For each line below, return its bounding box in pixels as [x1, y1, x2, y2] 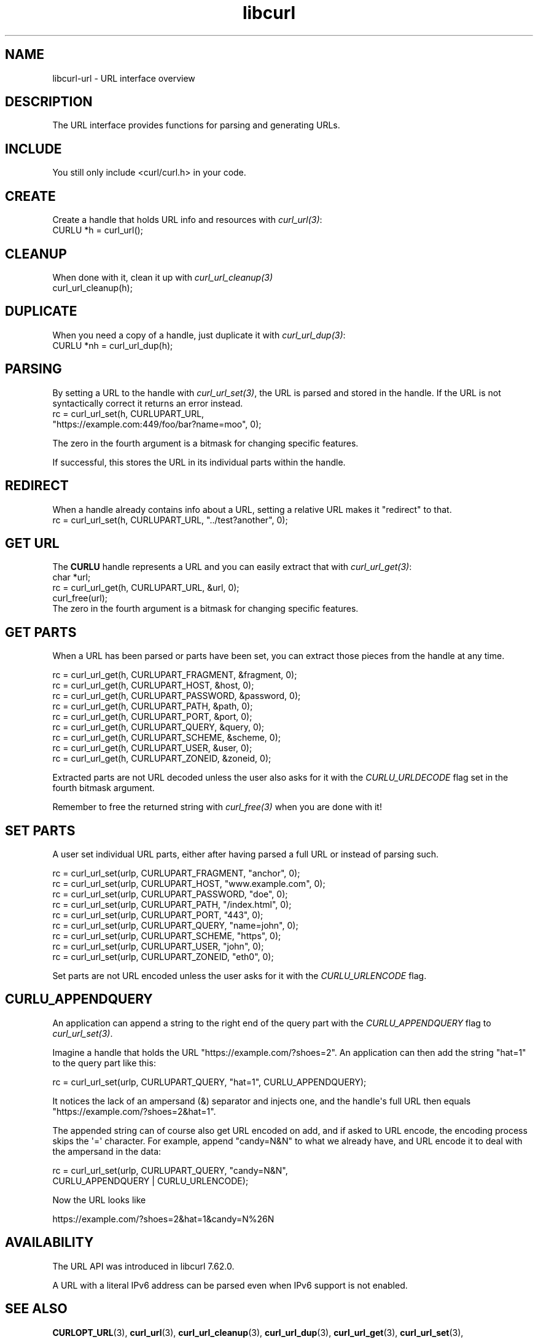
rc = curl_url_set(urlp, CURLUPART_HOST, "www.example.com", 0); [52, 878, 326, 889]
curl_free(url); [52, 593, 108, 604]
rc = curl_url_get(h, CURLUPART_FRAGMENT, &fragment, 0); [52, 669, 297, 681]
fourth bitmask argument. [52, 783, 155, 794]
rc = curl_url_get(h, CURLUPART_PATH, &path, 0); [52, 701, 253, 712]
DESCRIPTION [5, 94, 93, 110]
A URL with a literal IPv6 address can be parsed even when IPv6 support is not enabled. [52, 1279, 408, 1290]
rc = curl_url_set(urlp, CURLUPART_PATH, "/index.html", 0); [52, 899, 292, 910]
